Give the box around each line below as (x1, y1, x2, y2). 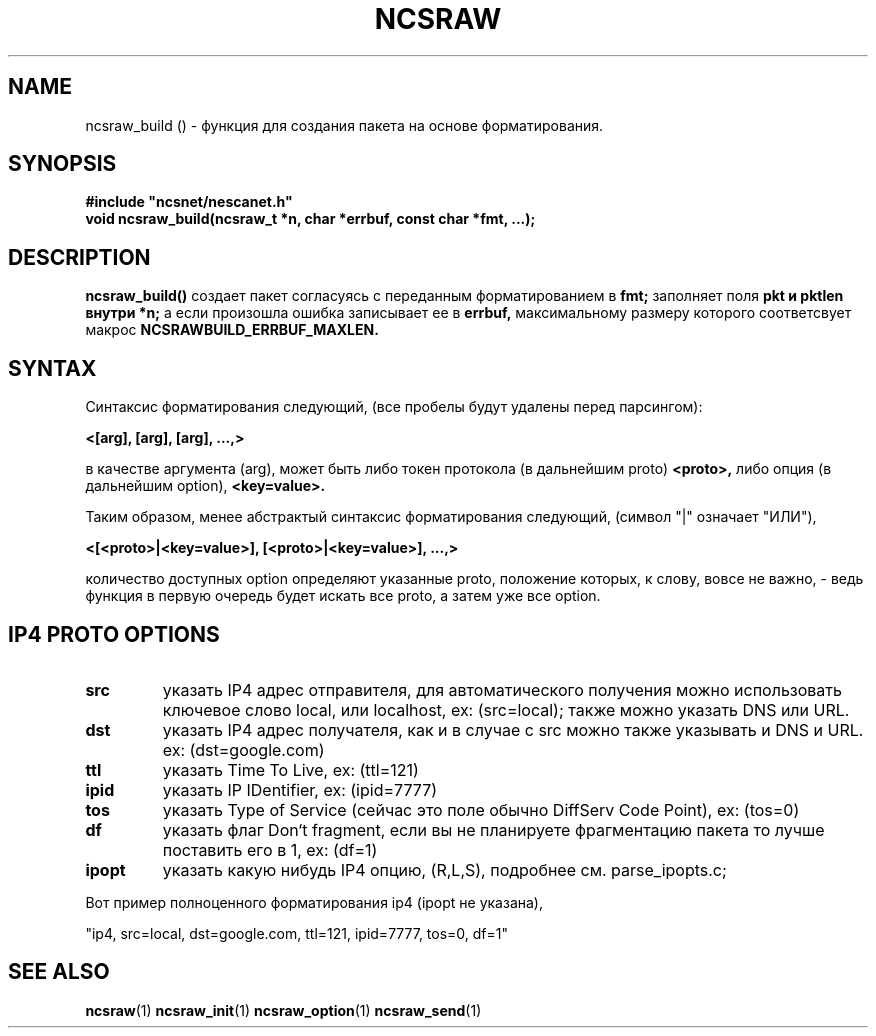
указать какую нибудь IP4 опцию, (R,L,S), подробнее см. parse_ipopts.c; (162, 859, 727, 880)
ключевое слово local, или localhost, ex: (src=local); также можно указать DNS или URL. (162, 699, 850, 720)
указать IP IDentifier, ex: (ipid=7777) (162, 779, 438, 800)
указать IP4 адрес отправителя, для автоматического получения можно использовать (162, 679, 842, 700)
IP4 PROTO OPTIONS (8, 621, 220, 647)
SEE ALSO (8, 959, 110, 985)
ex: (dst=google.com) (162, 739, 325, 760)
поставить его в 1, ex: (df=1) (162, 839, 378, 860)
